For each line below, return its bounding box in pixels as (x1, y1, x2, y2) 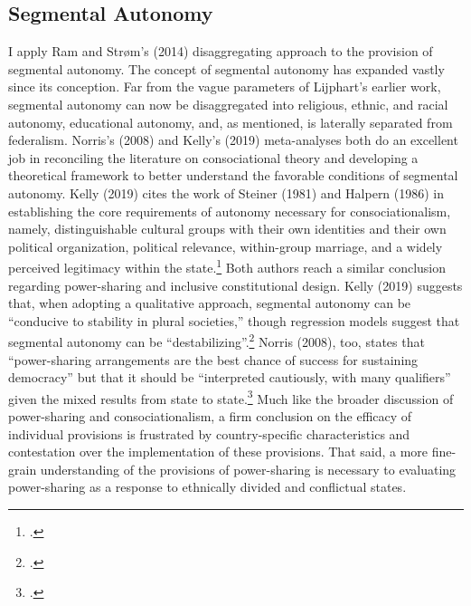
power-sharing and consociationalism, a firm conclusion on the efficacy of (8, 407, 412, 426)
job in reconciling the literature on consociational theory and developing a (8, 148, 419, 167)
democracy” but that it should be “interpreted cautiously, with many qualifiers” (8, 368, 451, 387)
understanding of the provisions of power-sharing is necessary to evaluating (40, 459, 457, 478)
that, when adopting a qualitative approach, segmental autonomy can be (8, 293, 411, 313)
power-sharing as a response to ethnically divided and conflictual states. (8, 477, 407, 496)
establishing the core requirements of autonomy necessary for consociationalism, (8, 201, 451, 220)
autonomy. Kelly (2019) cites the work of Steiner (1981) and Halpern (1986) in (8, 183, 445, 202)
